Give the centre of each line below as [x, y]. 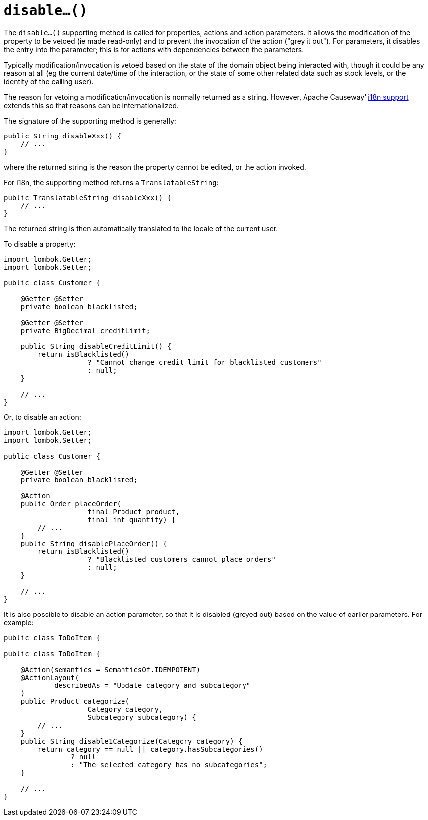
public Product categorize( [75, 701]
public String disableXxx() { [63, 136]
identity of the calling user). [49, 81]
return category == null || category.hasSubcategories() [150, 749]
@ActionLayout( [50, 677]
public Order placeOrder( [71, 504]
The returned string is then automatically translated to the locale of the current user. [141, 228]
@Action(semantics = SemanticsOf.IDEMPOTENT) [111, 669]
